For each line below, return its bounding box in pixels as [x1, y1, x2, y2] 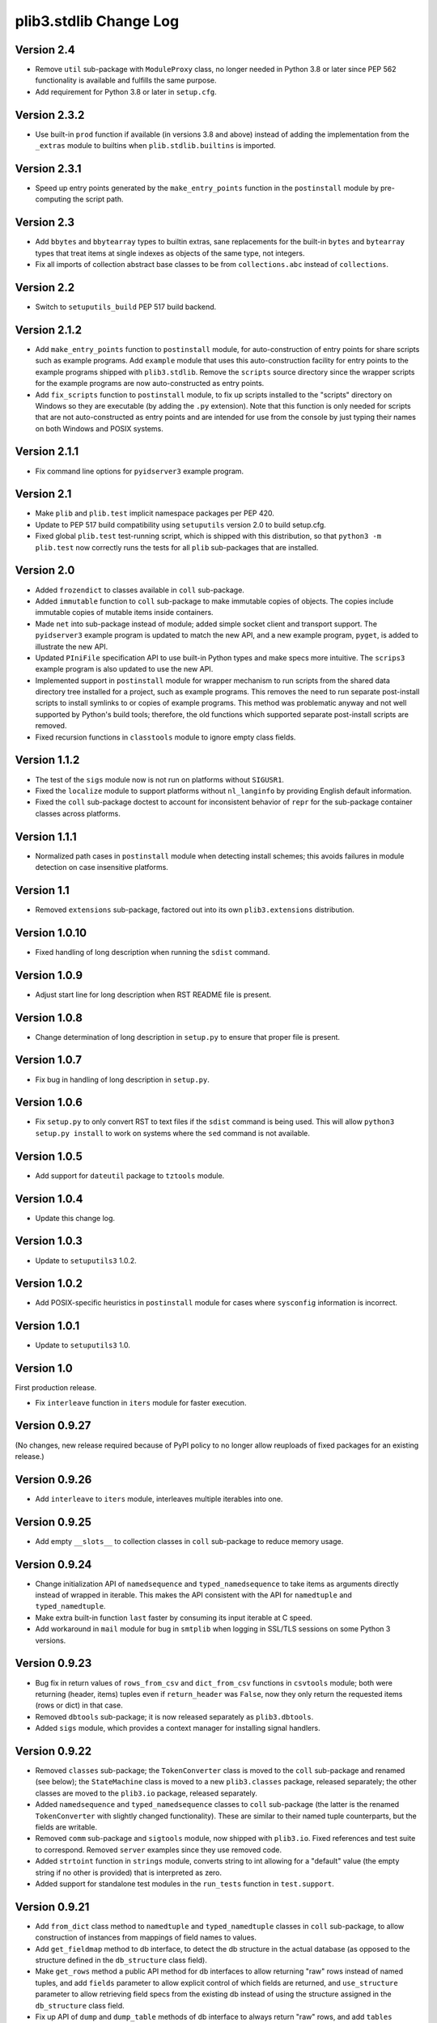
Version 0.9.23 [15, 1656, 92, 1670]
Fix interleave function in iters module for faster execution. [35, 1397, 247, 1407]
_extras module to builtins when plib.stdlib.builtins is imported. [35, 141, 276, 151]
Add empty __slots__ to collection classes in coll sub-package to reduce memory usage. [35, 1536, 344, 1546]
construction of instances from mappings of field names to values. [35, 1932, 257, 1942]
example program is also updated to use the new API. [35, 664, 214, 674]
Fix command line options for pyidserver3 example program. [35, 466, 244, 476]
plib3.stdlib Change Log [15, 12, 180, 30]
